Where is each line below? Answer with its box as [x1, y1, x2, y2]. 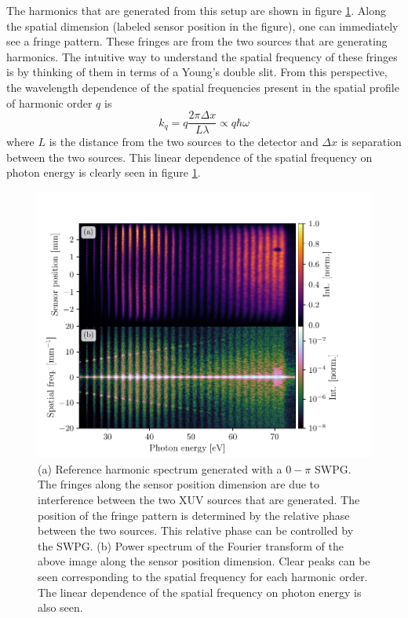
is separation [341, 133, 402, 150]
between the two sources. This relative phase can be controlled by [38, 522, 354, 539]
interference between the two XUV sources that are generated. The [38, 492, 360, 508]
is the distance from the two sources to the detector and [49, 133, 319, 150]
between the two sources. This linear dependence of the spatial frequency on [6, 148, 373, 165]
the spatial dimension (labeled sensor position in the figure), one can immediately [6, 17, 399, 34]
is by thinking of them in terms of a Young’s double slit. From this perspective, [6, 64, 388, 80]
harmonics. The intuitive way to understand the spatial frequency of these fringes [6, 48, 398, 64]
